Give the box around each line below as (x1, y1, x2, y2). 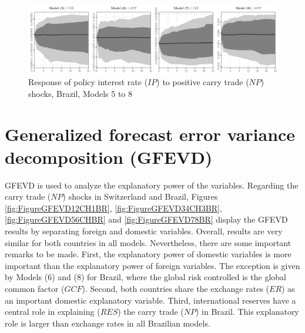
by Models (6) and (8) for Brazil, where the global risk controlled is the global (5, 271, 286, 283)
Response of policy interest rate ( (28, 76, 148, 88)
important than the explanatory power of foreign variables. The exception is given (5, 259, 300, 271)
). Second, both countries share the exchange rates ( (82, 282, 270, 295)
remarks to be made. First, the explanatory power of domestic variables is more (5, 248, 291, 260)
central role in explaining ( (5, 305, 100, 318)
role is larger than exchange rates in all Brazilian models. (5, 317, 210, 329)
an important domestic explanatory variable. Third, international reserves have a (5, 294, 296, 306)
